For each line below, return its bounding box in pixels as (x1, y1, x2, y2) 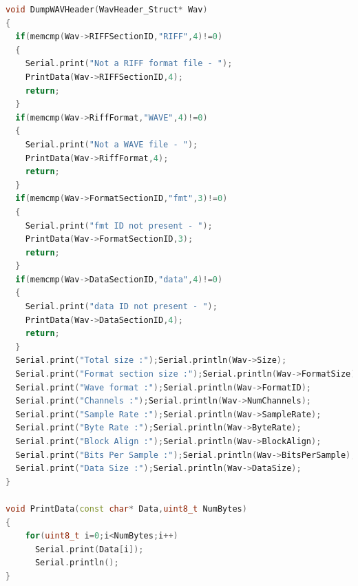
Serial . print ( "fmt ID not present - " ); (25, 220, 213, 231)
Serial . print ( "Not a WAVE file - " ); (25, 139, 198, 149)
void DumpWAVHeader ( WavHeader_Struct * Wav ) (6, 5, 208, 14)
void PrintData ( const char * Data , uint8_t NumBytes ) (6, 503, 247, 514)
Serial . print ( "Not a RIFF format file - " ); (25, 59, 233, 69)
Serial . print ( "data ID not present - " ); (25, 302, 218, 312)
